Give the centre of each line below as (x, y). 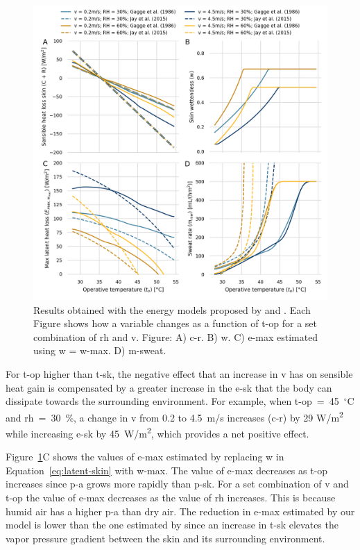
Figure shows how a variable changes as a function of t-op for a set (175, 323)
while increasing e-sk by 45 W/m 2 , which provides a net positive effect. (157, 432)
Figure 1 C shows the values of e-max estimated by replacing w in (145, 457)
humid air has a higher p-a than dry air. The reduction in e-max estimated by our (180, 511)
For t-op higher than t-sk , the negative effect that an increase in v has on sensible (179, 373)
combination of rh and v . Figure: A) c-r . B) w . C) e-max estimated (176, 336)
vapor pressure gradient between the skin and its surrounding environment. (165, 538)
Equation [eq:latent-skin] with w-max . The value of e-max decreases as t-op (167, 470)
